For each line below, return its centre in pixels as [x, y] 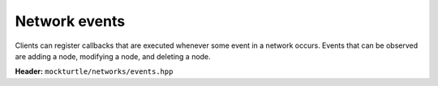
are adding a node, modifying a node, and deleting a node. [113, 56]
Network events [70, 21]
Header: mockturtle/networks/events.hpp [94, 71]
